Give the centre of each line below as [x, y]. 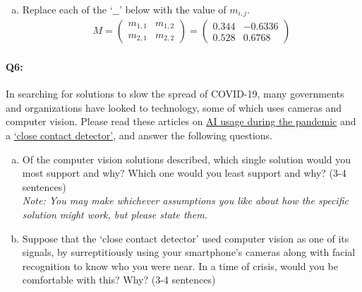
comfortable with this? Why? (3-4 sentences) [119, 280]
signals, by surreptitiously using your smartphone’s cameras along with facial [189, 252]
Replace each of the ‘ [67, 9]
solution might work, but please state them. [115, 215]
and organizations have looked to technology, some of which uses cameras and [174, 107]
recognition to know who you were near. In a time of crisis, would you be [180, 265]
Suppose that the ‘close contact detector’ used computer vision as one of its [186, 238]
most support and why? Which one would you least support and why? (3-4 [184, 173]
